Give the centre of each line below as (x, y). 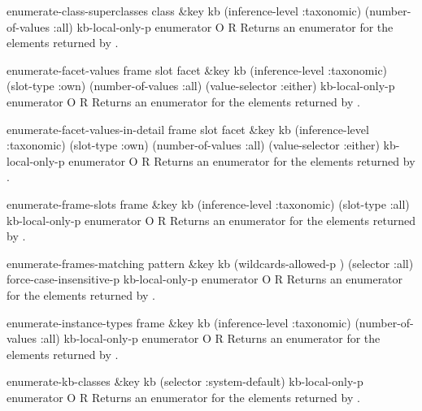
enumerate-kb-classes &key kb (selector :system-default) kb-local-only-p (185, 381)
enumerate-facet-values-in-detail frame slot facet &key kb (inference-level (188, 129)
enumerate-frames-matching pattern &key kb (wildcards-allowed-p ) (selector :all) (210, 263)
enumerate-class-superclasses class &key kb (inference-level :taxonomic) (184, 11)
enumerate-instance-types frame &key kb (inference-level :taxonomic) (179, 322)
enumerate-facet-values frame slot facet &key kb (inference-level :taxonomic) (197, 69)
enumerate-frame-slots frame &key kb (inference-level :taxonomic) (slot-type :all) (208, 203)
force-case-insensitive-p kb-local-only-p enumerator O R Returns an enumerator (205, 279)
